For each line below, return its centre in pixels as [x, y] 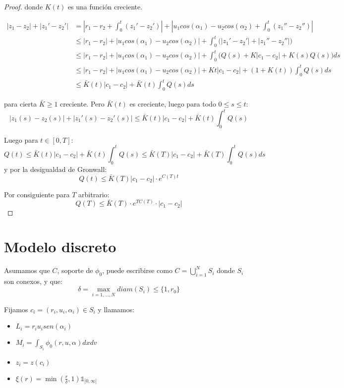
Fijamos [16, 309]
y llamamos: [116, 309]
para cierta [21, 103]
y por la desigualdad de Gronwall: [56, 169]
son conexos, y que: [33, 281]
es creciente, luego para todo [173, 103]
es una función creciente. [105, 6]
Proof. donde [24, 6]
